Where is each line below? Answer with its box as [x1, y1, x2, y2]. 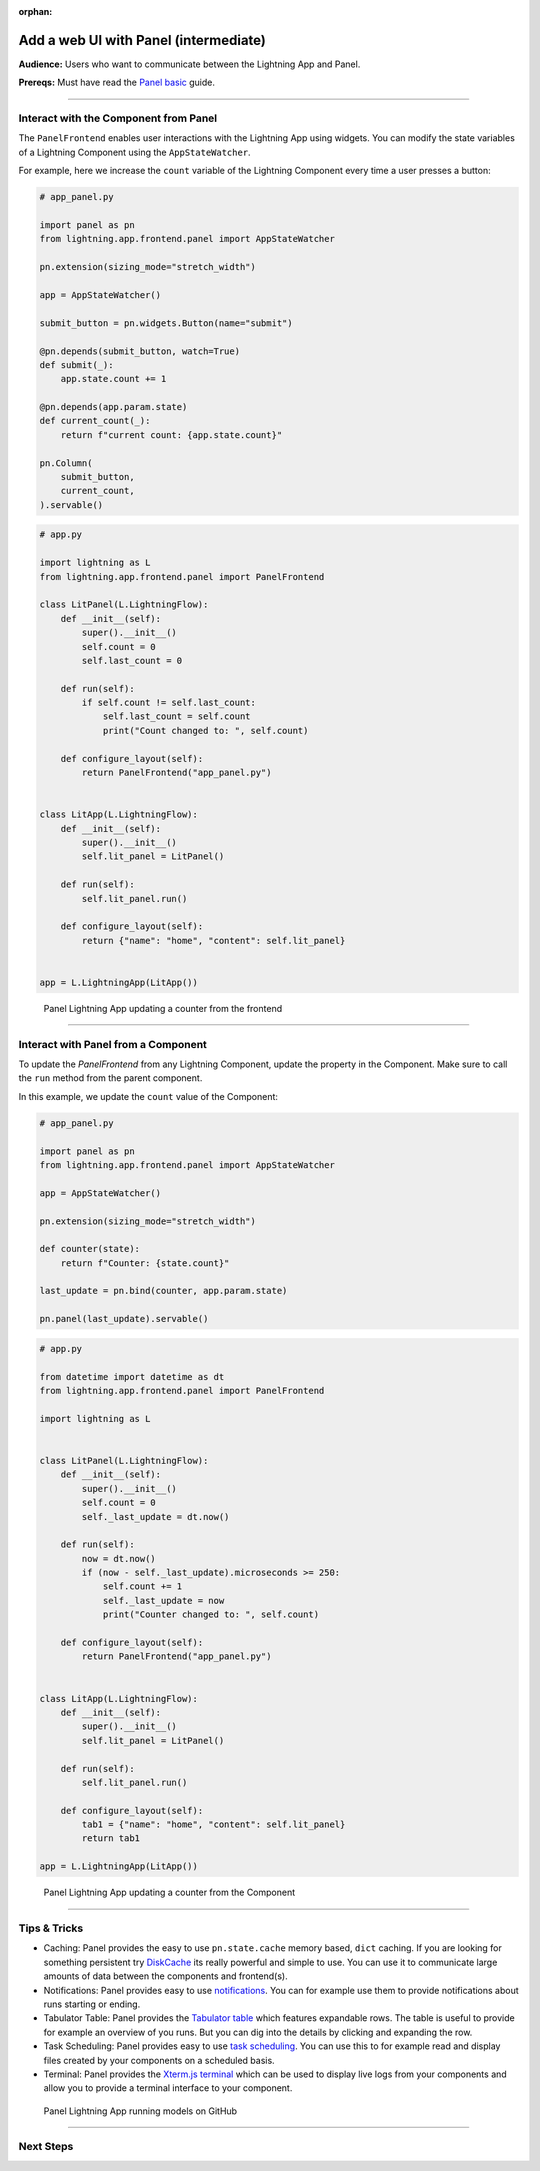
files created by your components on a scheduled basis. [43, 2054, 275, 2066]
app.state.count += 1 [60, 373, 167, 385]
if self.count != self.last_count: [81, 697, 257, 709]
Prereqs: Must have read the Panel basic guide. [18, 76, 215, 89]
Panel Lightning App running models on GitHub [43, 2105, 238, 2117]
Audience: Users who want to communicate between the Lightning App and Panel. [18, 58, 361, 70]
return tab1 [81, 1833, 140, 1844]
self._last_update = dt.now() [81, 1511, 230, 1522]
